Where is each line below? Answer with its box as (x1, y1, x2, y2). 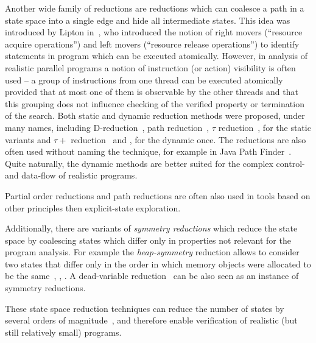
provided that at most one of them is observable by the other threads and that (5, 85, 298, 98)
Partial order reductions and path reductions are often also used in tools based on (5, 189, 311, 202)
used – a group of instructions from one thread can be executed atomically (5, 73, 283, 86)
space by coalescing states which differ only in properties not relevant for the (5, 233, 291, 246)
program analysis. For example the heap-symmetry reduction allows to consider (5, 246, 300, 258)
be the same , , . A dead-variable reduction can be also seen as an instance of (5, 269, 299, 282)
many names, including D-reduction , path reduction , (5, 121, 209, 133)
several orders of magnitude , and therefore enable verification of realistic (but (5, 314, 298, 327)
